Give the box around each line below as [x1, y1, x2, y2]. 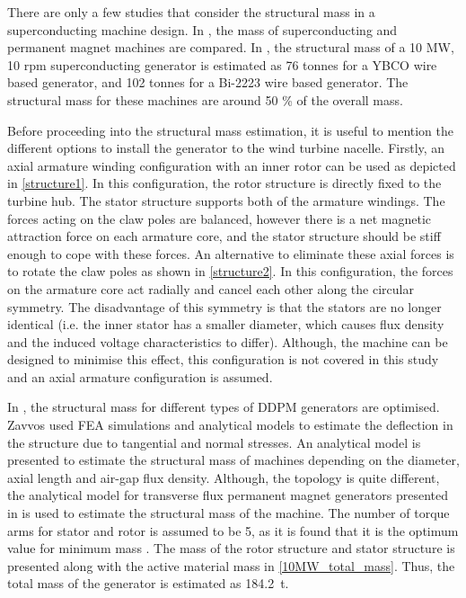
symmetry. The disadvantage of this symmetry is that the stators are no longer [7, 297, 442, 316]
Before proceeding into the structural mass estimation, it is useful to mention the [7, 120, 454, 139]
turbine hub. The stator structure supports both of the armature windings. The [7, 191, 445, 210]
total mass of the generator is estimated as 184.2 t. [7, 574, 289, 593]
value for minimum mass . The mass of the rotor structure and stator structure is [7, 539, 455, 558]
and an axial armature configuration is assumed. [7, 367, 273, 386]
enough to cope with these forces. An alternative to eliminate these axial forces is [7, 244, 454, 263]
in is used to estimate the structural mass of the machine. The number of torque [7, 504, 450, 522]
